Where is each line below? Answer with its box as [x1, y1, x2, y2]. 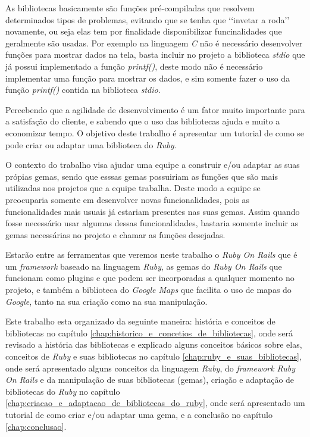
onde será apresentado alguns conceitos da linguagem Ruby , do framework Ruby [5, 361, 295, 374]
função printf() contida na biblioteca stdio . [5, 83, 161, 96]
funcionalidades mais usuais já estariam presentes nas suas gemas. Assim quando [5, 205, 300, 217]
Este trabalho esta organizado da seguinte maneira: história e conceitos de [5, 315, 275, 327]
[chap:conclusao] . [5, 420, 67, 432]
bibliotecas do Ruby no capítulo [5, 385, 120, 397]
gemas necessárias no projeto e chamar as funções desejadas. [5, 228, 226, 241]
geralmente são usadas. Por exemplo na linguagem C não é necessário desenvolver [5, 36, 303, 49]
